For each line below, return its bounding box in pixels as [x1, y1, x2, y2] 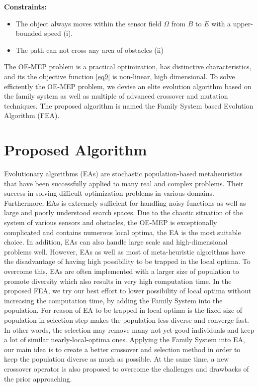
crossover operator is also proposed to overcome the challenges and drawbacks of [4, 363, 249, 374]
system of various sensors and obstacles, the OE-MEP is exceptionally [4, 217, 217, 228]
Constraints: [4, 1, 47, 11]
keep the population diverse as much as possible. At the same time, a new [4, 354, 229, 364]
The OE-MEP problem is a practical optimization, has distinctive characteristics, [4, 61, 252, 72]
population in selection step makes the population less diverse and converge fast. [4, 314, 249, 325]
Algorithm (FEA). [4, 110, 60, 121]
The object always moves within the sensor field [15, 18, 162, 28]
